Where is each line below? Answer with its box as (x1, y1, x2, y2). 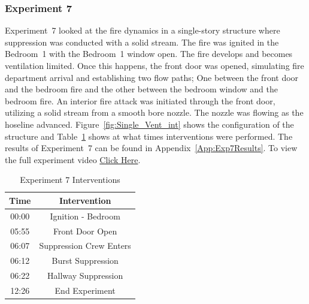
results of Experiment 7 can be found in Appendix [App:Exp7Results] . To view (5, 142, 298, 154)
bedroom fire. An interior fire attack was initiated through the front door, (5, 94, 275, 107)
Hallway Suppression (47, 269, 123, 282)
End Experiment (54, 284, 116, 296)
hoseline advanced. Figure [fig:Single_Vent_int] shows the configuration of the (5, 118, 294, 130)
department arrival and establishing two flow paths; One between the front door (5, 71, 299, 83)
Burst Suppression (51, 254, 119, 267)
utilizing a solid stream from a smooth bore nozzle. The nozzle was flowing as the (5, 106, 304, 119)
